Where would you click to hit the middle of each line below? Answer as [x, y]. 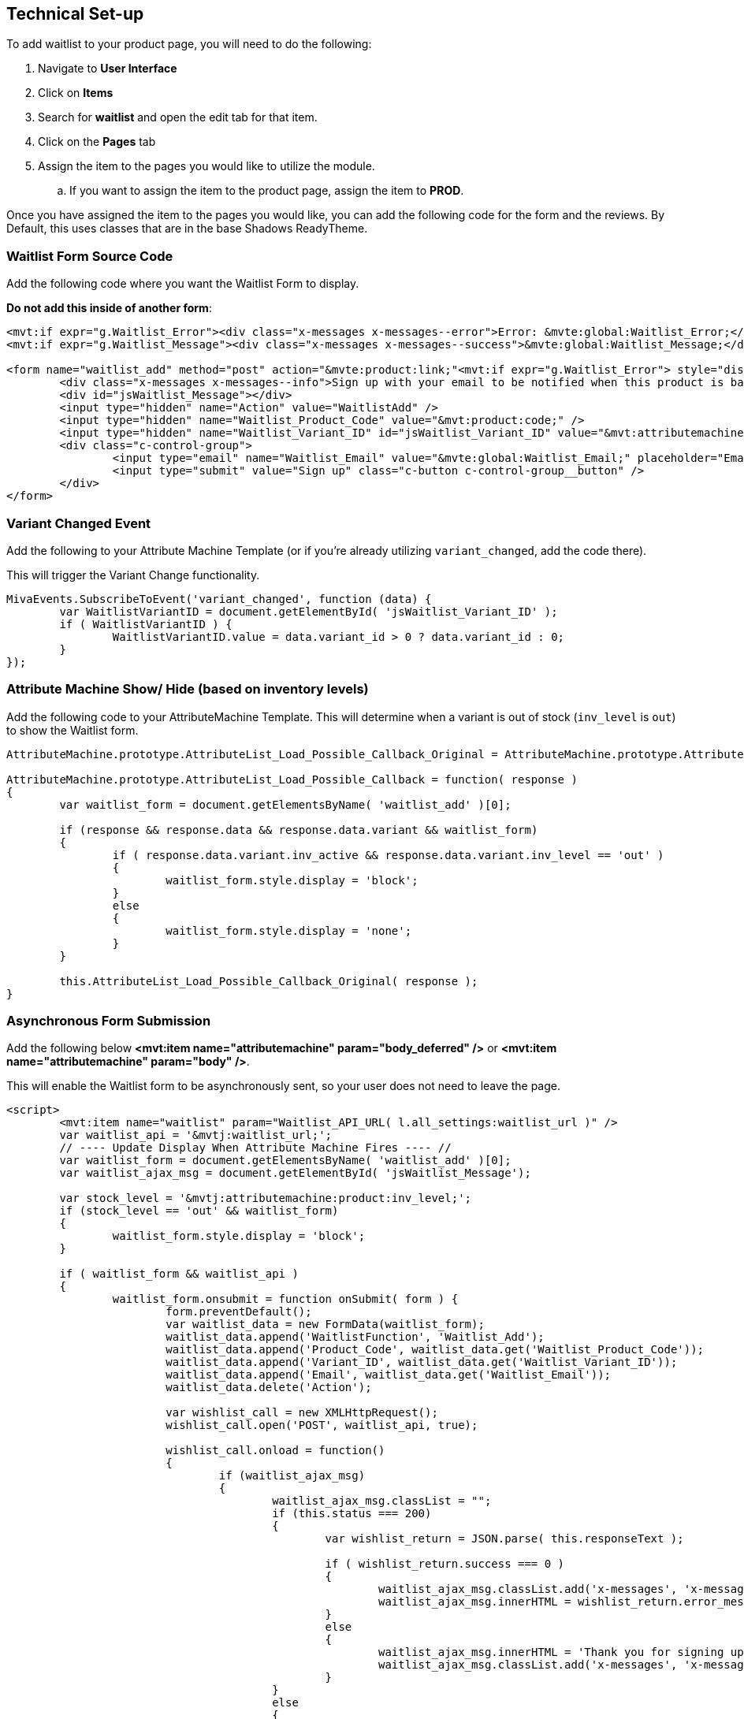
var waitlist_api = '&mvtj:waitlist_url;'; [196, 1135]
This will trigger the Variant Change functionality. [133, 575]
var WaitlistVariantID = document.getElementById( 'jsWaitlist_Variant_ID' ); [309, 611]
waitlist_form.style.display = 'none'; [289, 930]
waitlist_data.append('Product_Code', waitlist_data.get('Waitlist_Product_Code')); [435, 1350]
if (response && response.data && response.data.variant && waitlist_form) [299, 830]
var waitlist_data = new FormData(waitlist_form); [325, 1325]
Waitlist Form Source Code [90, 256]
